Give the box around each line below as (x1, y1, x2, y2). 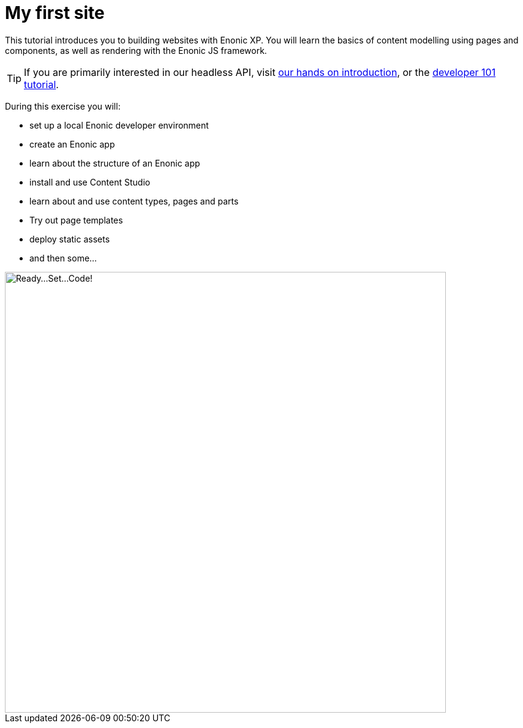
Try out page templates (29, 214, 123, 225)
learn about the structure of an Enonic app (29, 157, 200, 168)
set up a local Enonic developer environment (29, 119, 209, 130)
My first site (5, 2, 105, 23)
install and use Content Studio (29, 176, 151, 187)
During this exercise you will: (5, 100, 121, 111)
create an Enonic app (29, 138, 115, 149)
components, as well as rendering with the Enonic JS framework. (5, 45, 267, 56)
